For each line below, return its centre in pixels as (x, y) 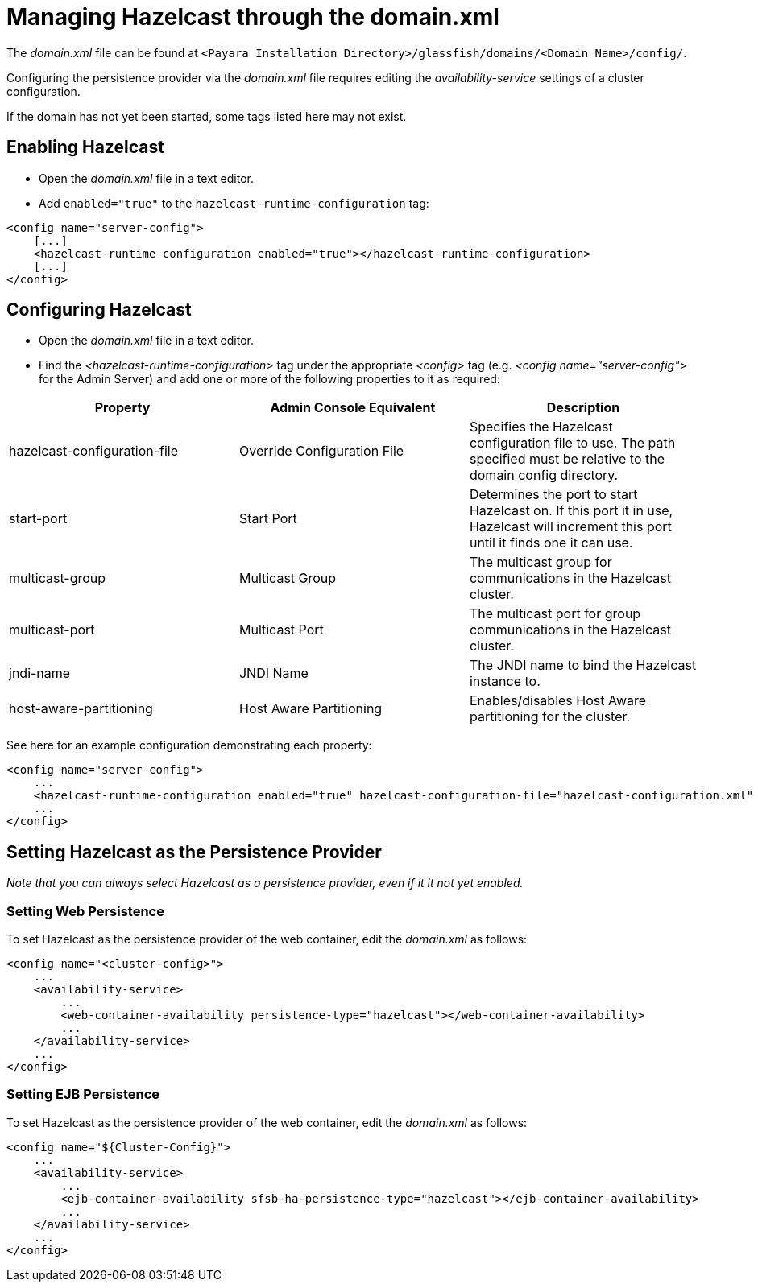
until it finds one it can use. (551, 543)
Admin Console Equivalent (353, 408)
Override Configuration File (321, 451)
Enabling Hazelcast (85, 147)
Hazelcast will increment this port (570, 527)
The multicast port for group (555, 614)
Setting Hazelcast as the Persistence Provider (194, 852)
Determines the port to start (553, 495)
